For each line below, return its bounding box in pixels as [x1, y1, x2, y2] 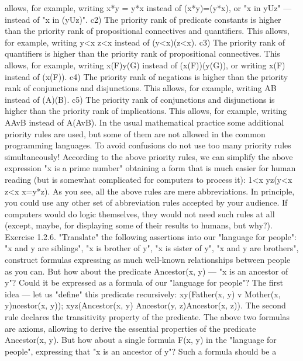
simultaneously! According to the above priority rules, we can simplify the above [5, 150, 293, 162]
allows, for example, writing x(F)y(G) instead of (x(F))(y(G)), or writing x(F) [5, 58, 285, 71]
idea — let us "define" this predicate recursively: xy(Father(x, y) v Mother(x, [5, 287, 281, 300]
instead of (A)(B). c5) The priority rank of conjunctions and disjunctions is [5, 93, 275, 105]
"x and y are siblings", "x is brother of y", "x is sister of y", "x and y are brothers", [5, 242, 299, 254]
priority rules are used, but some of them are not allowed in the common [5, 127, 266, 140]
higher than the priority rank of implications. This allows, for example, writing [5, 105, 287, 117]
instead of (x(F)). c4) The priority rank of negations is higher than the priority [5, 70, 288, 82]
